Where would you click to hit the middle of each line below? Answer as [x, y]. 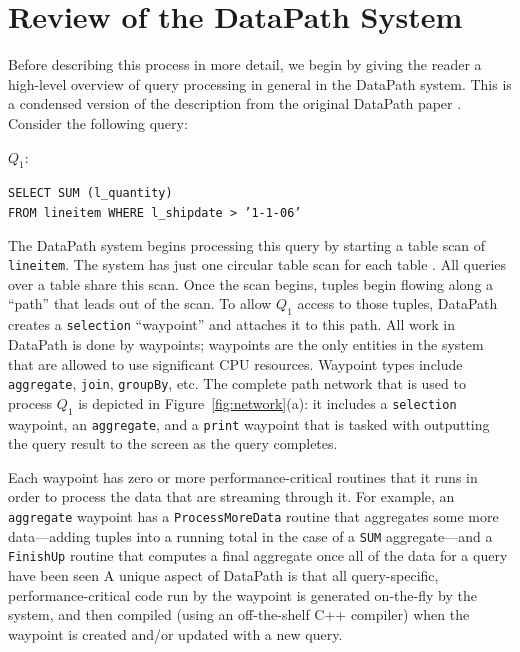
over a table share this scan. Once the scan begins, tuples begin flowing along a [251, 283]
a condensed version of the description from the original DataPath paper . [235, 103]
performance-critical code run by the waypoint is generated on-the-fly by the [242, 594]
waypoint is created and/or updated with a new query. [175, 633]
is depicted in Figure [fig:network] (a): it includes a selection [267, 402]
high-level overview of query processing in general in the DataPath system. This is [260, 83]
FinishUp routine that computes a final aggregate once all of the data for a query [258, 555]
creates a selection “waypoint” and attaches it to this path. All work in [232, 324]
